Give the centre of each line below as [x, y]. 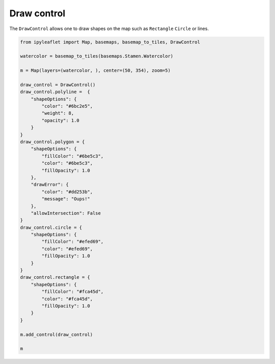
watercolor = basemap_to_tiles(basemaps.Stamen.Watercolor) [97, 56]
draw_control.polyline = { [55, 92]
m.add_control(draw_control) [57, 334]
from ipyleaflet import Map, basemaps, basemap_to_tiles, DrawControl [110, 42]
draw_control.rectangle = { [55, 277]
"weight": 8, [58, 113]
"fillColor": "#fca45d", [73, 292]
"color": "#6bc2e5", [67, 106]
